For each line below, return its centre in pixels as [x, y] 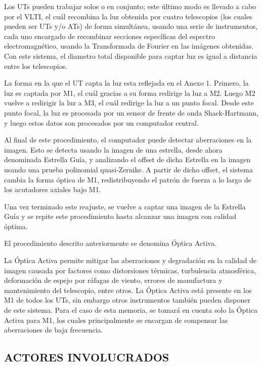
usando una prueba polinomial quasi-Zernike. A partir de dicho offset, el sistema [128, 169]
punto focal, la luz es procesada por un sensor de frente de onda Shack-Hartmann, [131, 112]
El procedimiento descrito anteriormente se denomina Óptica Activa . [111, 243]
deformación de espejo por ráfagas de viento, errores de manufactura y [113, 280]
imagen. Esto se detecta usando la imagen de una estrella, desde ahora [113, 149]
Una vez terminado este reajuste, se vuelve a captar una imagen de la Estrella [125, 206]
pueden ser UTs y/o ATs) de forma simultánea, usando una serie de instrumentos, [131, 26]
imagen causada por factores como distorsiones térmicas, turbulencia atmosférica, [130, 270]
